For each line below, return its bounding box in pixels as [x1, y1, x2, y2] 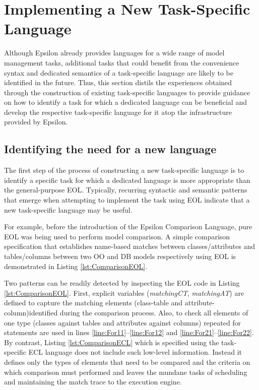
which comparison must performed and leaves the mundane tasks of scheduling [4, 366, 247, 377]
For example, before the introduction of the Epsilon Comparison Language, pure [4, 221, 252, 232]
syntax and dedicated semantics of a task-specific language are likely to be [4, 67, 233, 78]
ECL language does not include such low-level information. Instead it [28, 347, 242, 357]
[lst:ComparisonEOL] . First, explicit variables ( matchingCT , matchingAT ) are [4, 287, 244, 298]
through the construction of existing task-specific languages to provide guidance [4, 87, 250, 97]
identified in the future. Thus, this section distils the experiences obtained [4, 77, 232, 88]
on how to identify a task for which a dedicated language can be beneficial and [4, 97, 247, 107]
